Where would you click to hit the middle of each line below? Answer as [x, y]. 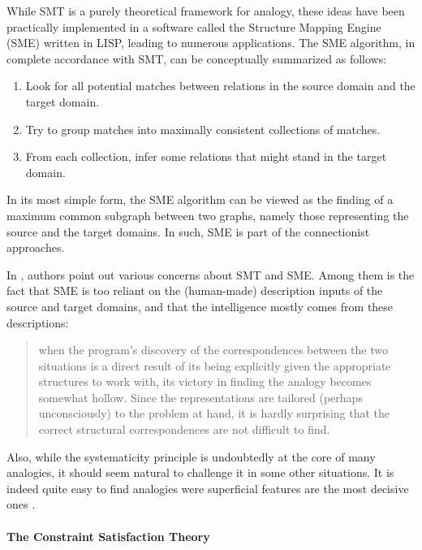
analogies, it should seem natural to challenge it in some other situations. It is [200, 472]
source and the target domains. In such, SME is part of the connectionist [188, 231]
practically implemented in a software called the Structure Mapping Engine [194, 26]
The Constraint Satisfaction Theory [108, 536]
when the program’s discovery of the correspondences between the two [213, 350]
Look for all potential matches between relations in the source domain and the [220, 86]
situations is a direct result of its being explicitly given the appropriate [215, 365]
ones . [21, 504]
